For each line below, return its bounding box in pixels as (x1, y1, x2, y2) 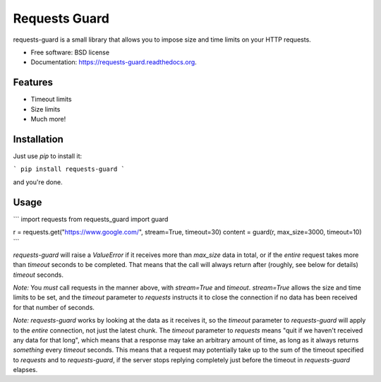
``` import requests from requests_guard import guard (13, 215, 169, 223)
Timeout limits (30, 95, 72, 104)
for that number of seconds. (13, 303, 95, 311)
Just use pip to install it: (13, 152, 83, 160)
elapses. (13, 366, 38, 374)
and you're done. (13, 177, 63, 186)
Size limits (30, 105, 61, 113)
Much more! (30, 115, 66, 124)
